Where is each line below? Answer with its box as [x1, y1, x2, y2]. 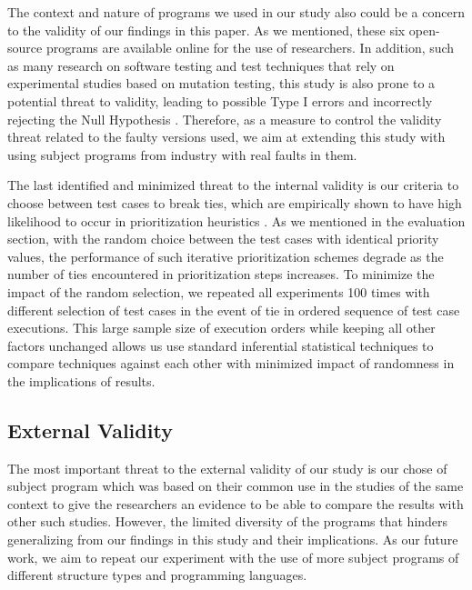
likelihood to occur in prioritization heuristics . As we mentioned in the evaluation [7, 211, 466, 230]
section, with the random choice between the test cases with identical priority [7, 229, 439, 248]
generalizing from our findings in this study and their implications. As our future [7, 530, 458, 549]
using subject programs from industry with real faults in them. [7, 145, 357, 164]
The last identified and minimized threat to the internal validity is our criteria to [7, 175, 459, 195]
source [7, 38, 43, 57]
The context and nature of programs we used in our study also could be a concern [7, 3, 465, 21]
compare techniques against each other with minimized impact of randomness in [7, 354, 455, 373]
